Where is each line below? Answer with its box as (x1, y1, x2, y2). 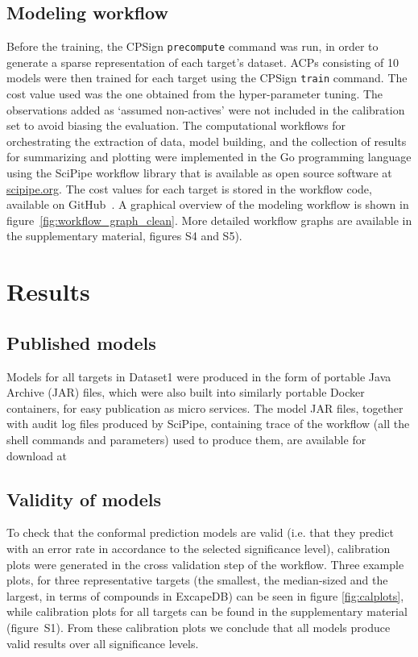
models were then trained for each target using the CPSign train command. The (6, 69, 408, 86)
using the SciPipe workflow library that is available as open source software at (6, 164, 392, 181)
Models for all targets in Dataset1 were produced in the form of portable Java (6, 368, 391, 385)
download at (6, 447, 68, 464)
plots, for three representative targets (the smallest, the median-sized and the (6, 572, 388, 588)
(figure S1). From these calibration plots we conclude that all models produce (6, 618, 391, 635)
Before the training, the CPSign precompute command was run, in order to (6, 38, 379, 55)
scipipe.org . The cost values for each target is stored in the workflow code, (6, 180, 372, 197)
